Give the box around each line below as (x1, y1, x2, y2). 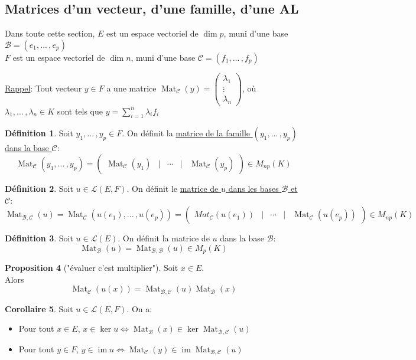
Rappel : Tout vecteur (5, 81, 82, 94)
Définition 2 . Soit (5, 182, 73, 194)
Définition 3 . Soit (5, 232, 73, 244)
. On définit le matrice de (126, 182, 219, 194)
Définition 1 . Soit (5, 127, 73, 139)
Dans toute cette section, (5, 27, 95, 40)
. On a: (126, 302, 152, 315)
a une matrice (106, 81, 157, 94)
